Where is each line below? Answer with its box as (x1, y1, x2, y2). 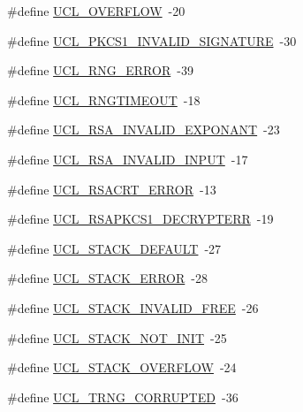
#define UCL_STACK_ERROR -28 (7, 269, 208, 287)
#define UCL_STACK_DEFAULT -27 (7, 239, 222, 257)
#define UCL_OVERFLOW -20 (7, 2, 186, 19)
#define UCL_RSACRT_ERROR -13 (7, 179, 216, 198)
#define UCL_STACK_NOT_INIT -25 (7, 328, 227, 347)
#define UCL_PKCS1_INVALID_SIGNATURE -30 (7, 31, 297, 50)
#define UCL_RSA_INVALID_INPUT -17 (7, 149, 248, 168)
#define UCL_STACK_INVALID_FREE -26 (7, 298, 259, 317)
